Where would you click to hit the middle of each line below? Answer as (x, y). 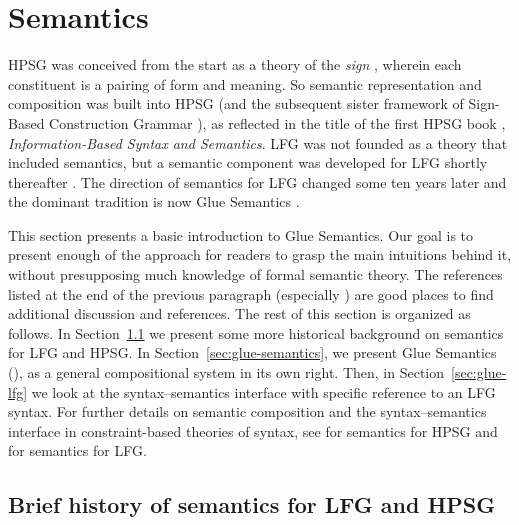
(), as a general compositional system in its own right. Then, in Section (226, 372)
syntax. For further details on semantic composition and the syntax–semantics (247, 411)
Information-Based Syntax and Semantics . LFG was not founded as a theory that (258, 142)
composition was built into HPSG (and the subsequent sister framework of (236, 103)
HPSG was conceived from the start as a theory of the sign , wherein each (235, 64)
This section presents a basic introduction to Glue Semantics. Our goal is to (241, 234)
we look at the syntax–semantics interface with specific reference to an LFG (263, 391)
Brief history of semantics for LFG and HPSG (252, 504)
